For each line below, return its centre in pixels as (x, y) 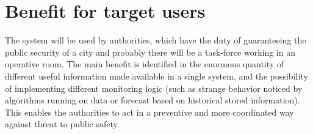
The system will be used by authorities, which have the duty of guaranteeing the (156, 40)
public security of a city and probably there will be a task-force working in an (150, 52)
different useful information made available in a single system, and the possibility (156, 76)
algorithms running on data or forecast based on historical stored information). (153, 100)
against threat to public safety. (62, 124)
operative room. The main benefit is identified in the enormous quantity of (145, 64)
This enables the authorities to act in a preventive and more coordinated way (149, 112)
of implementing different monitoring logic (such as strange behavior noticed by (154, 88)
